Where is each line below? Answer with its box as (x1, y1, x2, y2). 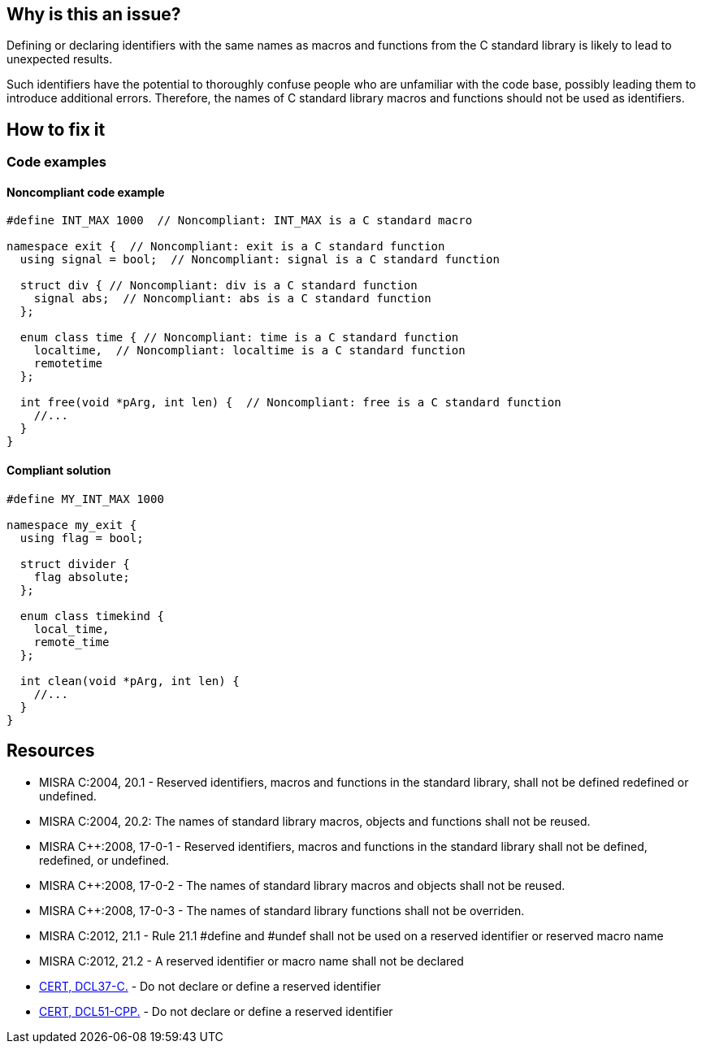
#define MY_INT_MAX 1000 (6, 492, 164, 505)
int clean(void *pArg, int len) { (19, 674, 240, 688)
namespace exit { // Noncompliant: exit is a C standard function (6, 240, 445, 254)
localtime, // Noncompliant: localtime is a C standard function (33, 344, 466, 358)
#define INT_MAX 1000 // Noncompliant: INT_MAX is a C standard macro (6, 214, 473, 228)
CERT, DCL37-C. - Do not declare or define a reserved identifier (39, 978, 381, 993)
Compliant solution (6, 463, 111, 478)
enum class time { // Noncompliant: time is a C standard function (19, 331, 459, 345)
